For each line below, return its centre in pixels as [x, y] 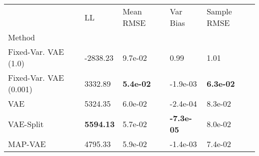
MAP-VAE [27, 144]
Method [22, 37]
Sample [219, 11]
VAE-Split [26, 124]
